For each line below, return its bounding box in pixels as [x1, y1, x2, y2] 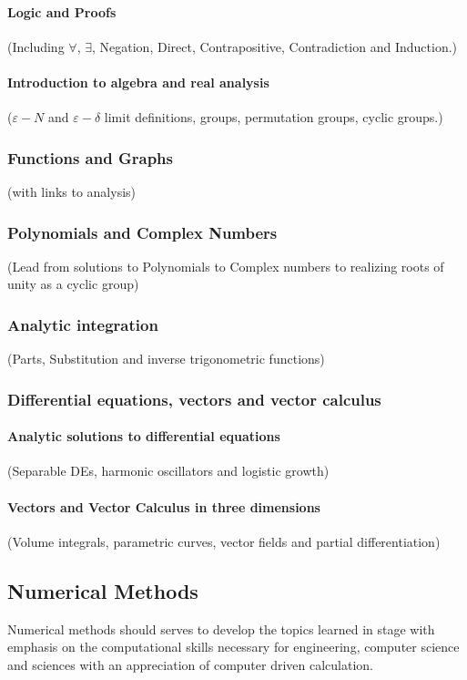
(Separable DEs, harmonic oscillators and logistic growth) [7, 461, 330, 480]
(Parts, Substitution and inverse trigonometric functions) [7, 349, 325, 368]
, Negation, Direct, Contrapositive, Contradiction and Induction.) [92, 36, 458, 56]
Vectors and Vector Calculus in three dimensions [7, 497, 320, 516]
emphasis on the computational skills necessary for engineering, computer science [7, 637, 460, 656]
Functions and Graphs [7, 146, 173, 169]
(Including [7, 36, 65, 56]
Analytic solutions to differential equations [7, 427, 280, 446]
